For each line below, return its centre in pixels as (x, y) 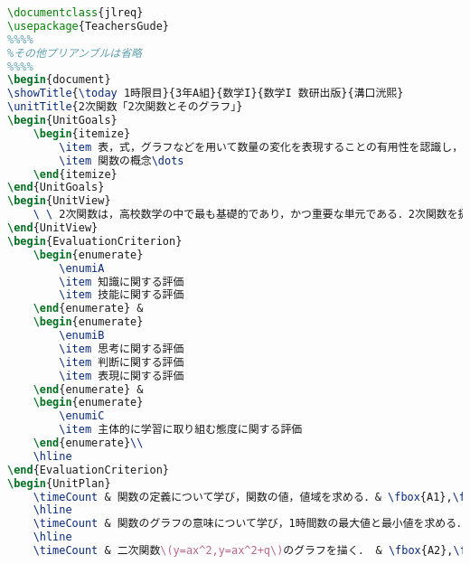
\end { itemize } (75, 174)
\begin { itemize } (82, 133)
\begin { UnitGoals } (62, 120)
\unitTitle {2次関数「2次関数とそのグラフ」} (125, 107)
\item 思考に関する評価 (122, 348)
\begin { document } (59, 80)
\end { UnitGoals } (56, 188)
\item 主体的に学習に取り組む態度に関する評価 (181, 430)
